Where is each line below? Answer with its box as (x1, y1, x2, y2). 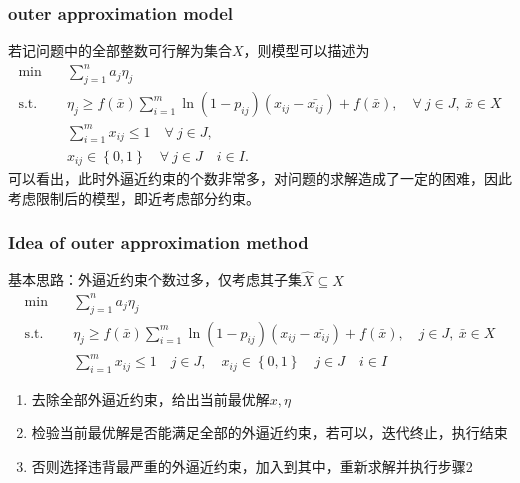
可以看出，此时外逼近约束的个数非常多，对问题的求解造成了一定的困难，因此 (8, 167, 512, 188)
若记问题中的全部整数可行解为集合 (8, 40, 232, 61)
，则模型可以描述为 (243, 40, 370, 61)
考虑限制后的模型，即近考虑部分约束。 (8, 187, 260, 208)
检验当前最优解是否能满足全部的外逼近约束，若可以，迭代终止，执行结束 (31, 422, 508, 443)
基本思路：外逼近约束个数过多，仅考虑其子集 (8, 269, 302, 290)
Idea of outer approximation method (8, 230, 309, 255)
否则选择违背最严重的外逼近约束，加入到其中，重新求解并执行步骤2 (31, 456, 473, 477)
